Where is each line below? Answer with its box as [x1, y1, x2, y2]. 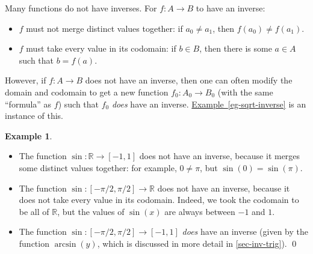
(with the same [217, 85, 273, 98]
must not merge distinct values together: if [26, 22, 183, 34]
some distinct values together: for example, [19, 161, 177, 174]
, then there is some [199, 42, 272, 55]
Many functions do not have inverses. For [5, 2, 157, 14]
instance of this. [5, 109, 63, 122]
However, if [5, 74, 46, 86]
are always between [164, 205, 235, 217]
